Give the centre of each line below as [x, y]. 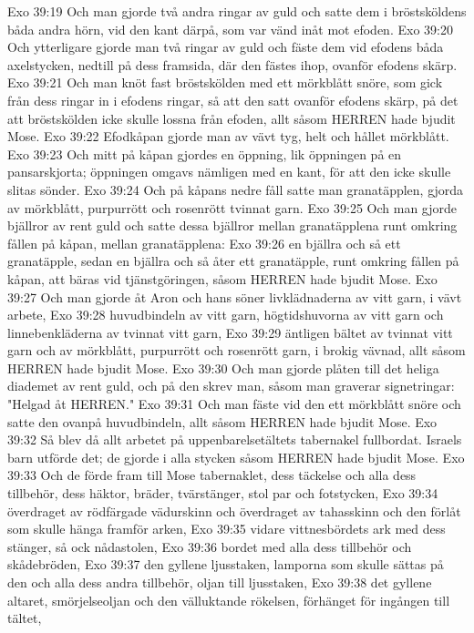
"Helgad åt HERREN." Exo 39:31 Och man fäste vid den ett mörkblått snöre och [234, 404]
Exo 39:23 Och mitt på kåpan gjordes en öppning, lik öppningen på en [205, 153]
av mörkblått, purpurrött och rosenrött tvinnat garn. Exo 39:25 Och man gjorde [232, 207]
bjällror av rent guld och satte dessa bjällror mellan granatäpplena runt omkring [232, 225]
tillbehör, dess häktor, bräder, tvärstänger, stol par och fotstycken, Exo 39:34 [223, 493]
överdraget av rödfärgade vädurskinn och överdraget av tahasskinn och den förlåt [234, 510]
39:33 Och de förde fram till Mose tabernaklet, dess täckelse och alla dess [212, 475]
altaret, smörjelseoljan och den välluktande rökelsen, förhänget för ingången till [229, 600]
